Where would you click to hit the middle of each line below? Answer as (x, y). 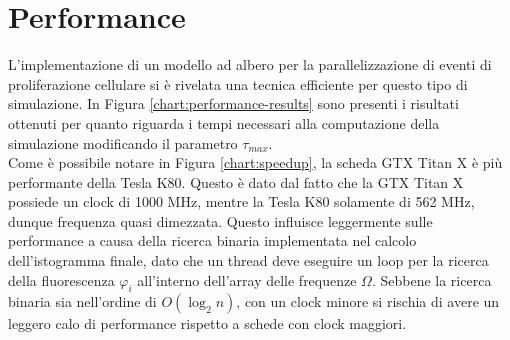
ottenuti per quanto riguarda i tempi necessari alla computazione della (224, 122)
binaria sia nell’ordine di (82, 301)
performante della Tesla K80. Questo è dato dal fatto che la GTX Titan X (236, 181)
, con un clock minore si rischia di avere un (368, 301)
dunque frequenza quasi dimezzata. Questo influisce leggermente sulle (220, 220)
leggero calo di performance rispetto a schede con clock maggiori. (207, 323)
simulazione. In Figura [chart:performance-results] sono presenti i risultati (233, 103)
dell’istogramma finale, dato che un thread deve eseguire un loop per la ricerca (248, 260)
